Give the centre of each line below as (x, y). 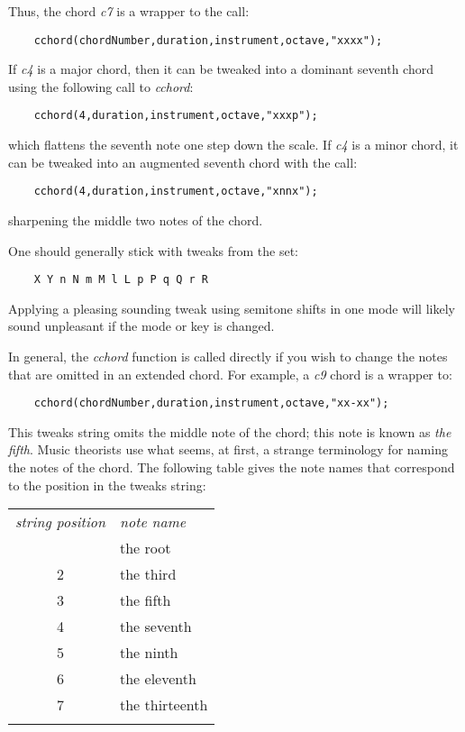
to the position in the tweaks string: (107, 485)
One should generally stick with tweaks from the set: (153, 250)
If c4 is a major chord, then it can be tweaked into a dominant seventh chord (221, 69)
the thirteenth (164, 705)
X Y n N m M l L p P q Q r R (121, 280)
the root (145, 548)
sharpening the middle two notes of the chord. (136, 220)
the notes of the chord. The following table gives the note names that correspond (232, 467)
